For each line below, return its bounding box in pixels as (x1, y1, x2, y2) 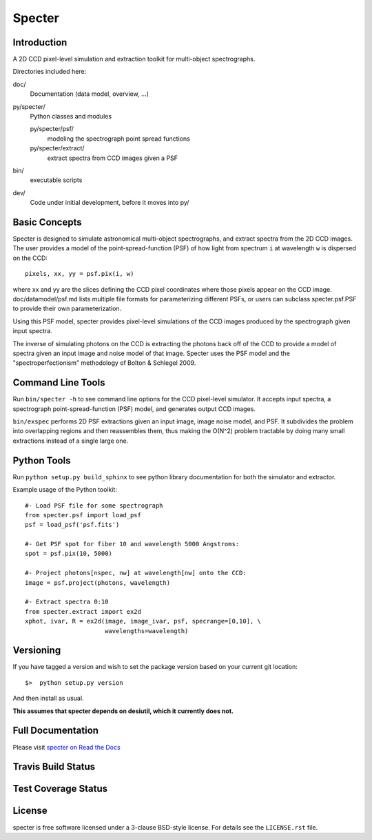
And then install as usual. (12, 694, 84, 703)
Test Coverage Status (12, 783, 108, 794)
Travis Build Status (12, 761, 96, 772)
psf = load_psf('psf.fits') (25, 521, 120, 529)
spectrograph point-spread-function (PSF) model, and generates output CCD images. (12, 404, 256, 413)
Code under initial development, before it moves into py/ (30, 199, 189, 207)
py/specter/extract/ (30, 144, 85, 152)
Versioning (12, 645, 61, 657)
